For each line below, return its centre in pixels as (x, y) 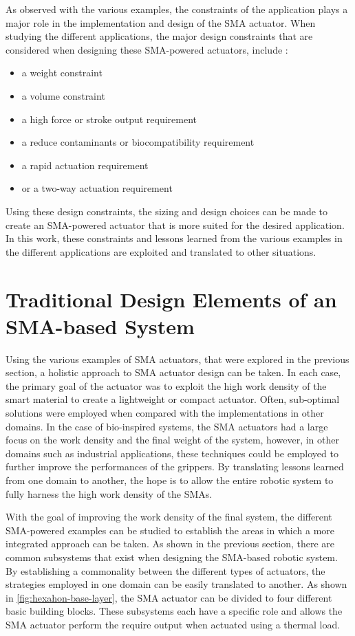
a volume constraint (63, 95)
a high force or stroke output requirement (109, 119)
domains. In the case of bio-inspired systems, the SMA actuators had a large (167, 426)
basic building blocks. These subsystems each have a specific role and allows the (174, 611)
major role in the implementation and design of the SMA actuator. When (161, 22)
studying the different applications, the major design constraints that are (159, 36)
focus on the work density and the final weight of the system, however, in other (172, 440)
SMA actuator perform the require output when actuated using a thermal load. (173, 624)
